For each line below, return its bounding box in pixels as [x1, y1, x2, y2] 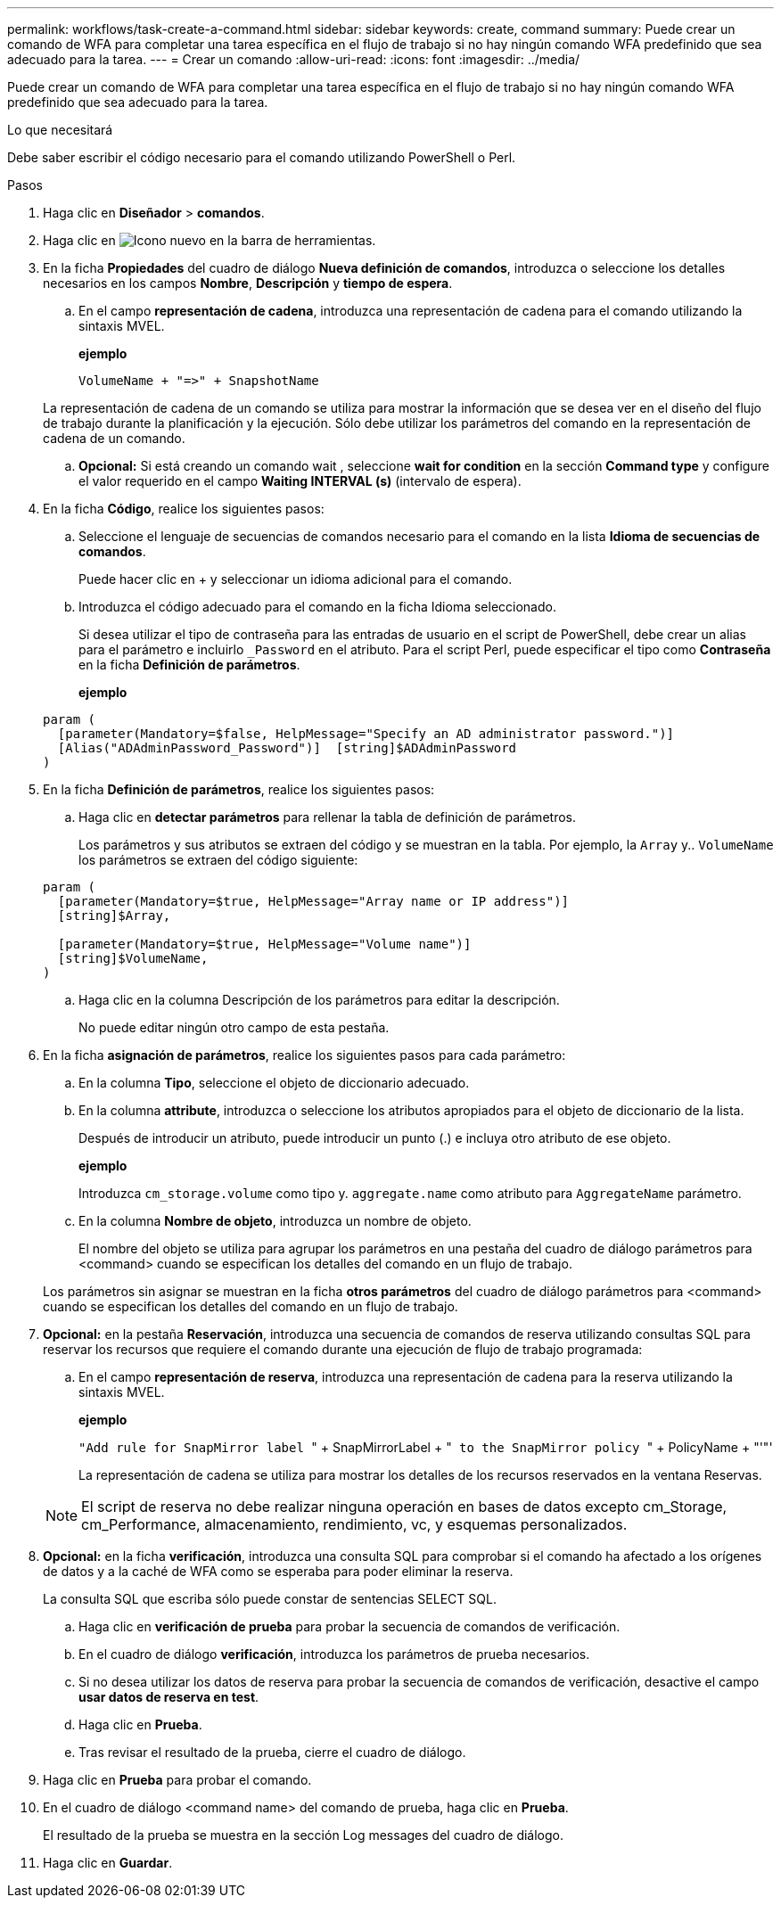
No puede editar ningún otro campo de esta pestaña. [78, 1020, 390, 1035]
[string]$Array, [57, 908, 171, 923]
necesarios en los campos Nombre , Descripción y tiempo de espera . [43, 275, 453, 291]
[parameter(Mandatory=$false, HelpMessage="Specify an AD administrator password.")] [57, 727, 675, 741]
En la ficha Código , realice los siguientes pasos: [43, 501, 325, 516]
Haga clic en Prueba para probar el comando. [43, 1772, 312, 1787]
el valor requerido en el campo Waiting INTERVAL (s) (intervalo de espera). [78, 473, 522, 489]
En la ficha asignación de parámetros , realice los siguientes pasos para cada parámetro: [43, 1047, 566, 1063]
